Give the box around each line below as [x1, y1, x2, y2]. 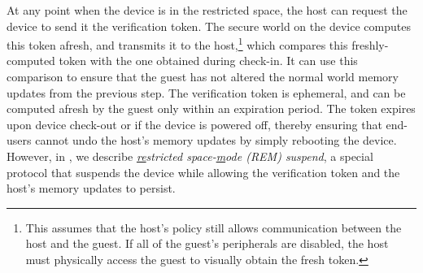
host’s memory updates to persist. [7, 180, 176, 197]
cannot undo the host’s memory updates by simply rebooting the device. [35, 132, 397, 149]
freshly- [351, 36, 389, 53]
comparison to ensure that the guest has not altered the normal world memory [7, 68, 399, 85]
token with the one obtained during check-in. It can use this [59, 52, 358, 69]
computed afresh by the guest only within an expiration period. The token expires [7, 100, 416, 117]
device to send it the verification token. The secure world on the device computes [7, 17, 411, 34]
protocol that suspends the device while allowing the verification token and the [7, 163, 400, 180]
